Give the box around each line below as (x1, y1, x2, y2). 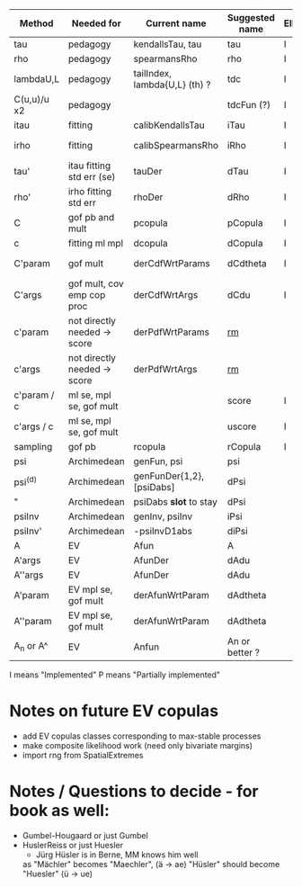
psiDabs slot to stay (133, 496, 218, 507)
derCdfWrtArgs (133, 289, 199, 300)
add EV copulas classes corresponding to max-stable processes (22, 730, 262, 741)
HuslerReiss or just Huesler (22, 839, 124, 850)
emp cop (67, 289, 106, 300)
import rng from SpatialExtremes (22, 749, 144, 760)
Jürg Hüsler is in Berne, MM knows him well (35, 849, 199, 860)
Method (19, 17, 54, 30)
